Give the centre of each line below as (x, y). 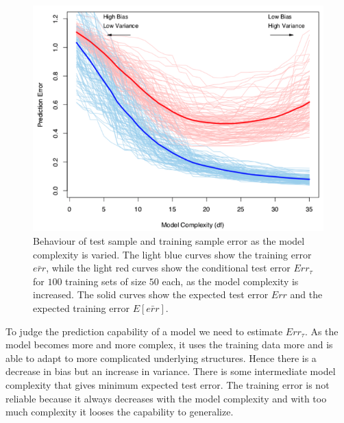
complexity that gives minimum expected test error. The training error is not (168, 385)
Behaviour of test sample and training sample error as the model (169, 241)
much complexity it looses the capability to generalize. (120, 412)
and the (306, 294)
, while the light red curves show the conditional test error (168, 268)
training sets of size (106, 281)
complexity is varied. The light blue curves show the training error (172, 254)
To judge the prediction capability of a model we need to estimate (144, 331)
